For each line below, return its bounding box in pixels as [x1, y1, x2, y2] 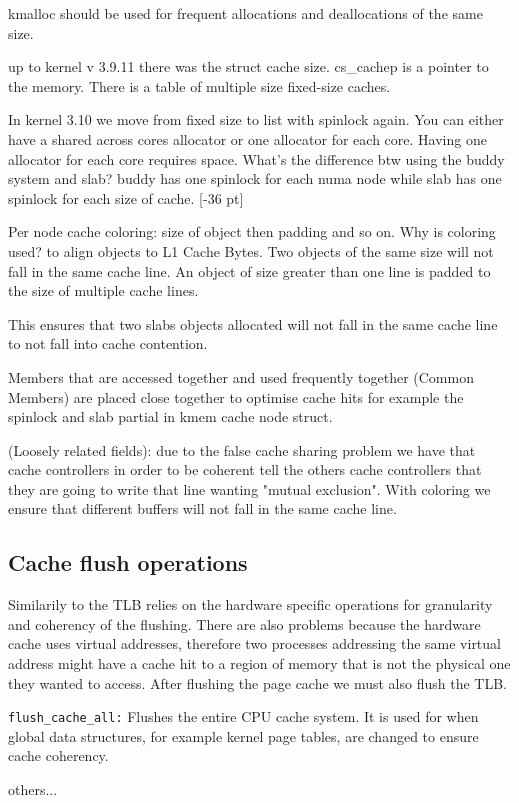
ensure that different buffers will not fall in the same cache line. [8, 498, 397, 519]
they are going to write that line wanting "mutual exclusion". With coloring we [8, 478, 491, 499]
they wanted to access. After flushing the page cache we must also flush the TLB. [8, 672, 507, 693]
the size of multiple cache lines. [8, 280, 199, 301]
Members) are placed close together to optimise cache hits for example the [8, 386, 464, 407]
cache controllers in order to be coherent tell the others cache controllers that [8, 459, 482, 480]
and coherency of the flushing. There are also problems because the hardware [8, 613, 481, 634]
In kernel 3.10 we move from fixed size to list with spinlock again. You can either [8, 109, 504, 130]
